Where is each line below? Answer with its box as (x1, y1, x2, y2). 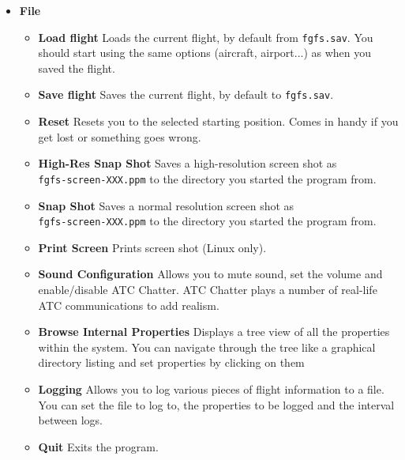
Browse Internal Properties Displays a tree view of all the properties (38, 323, 390, 340)
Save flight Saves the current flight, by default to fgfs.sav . (38, 86, 334, 103)
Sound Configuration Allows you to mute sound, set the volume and (38, 266, 383, 282)
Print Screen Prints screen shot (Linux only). (38, 239, 267, 255)
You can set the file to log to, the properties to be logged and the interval (38, 396, 395, 413)
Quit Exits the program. (38, 438, 159, 454)
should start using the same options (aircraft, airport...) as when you (38, 44, 372, 61)
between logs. (38, 412, 103, 428)
